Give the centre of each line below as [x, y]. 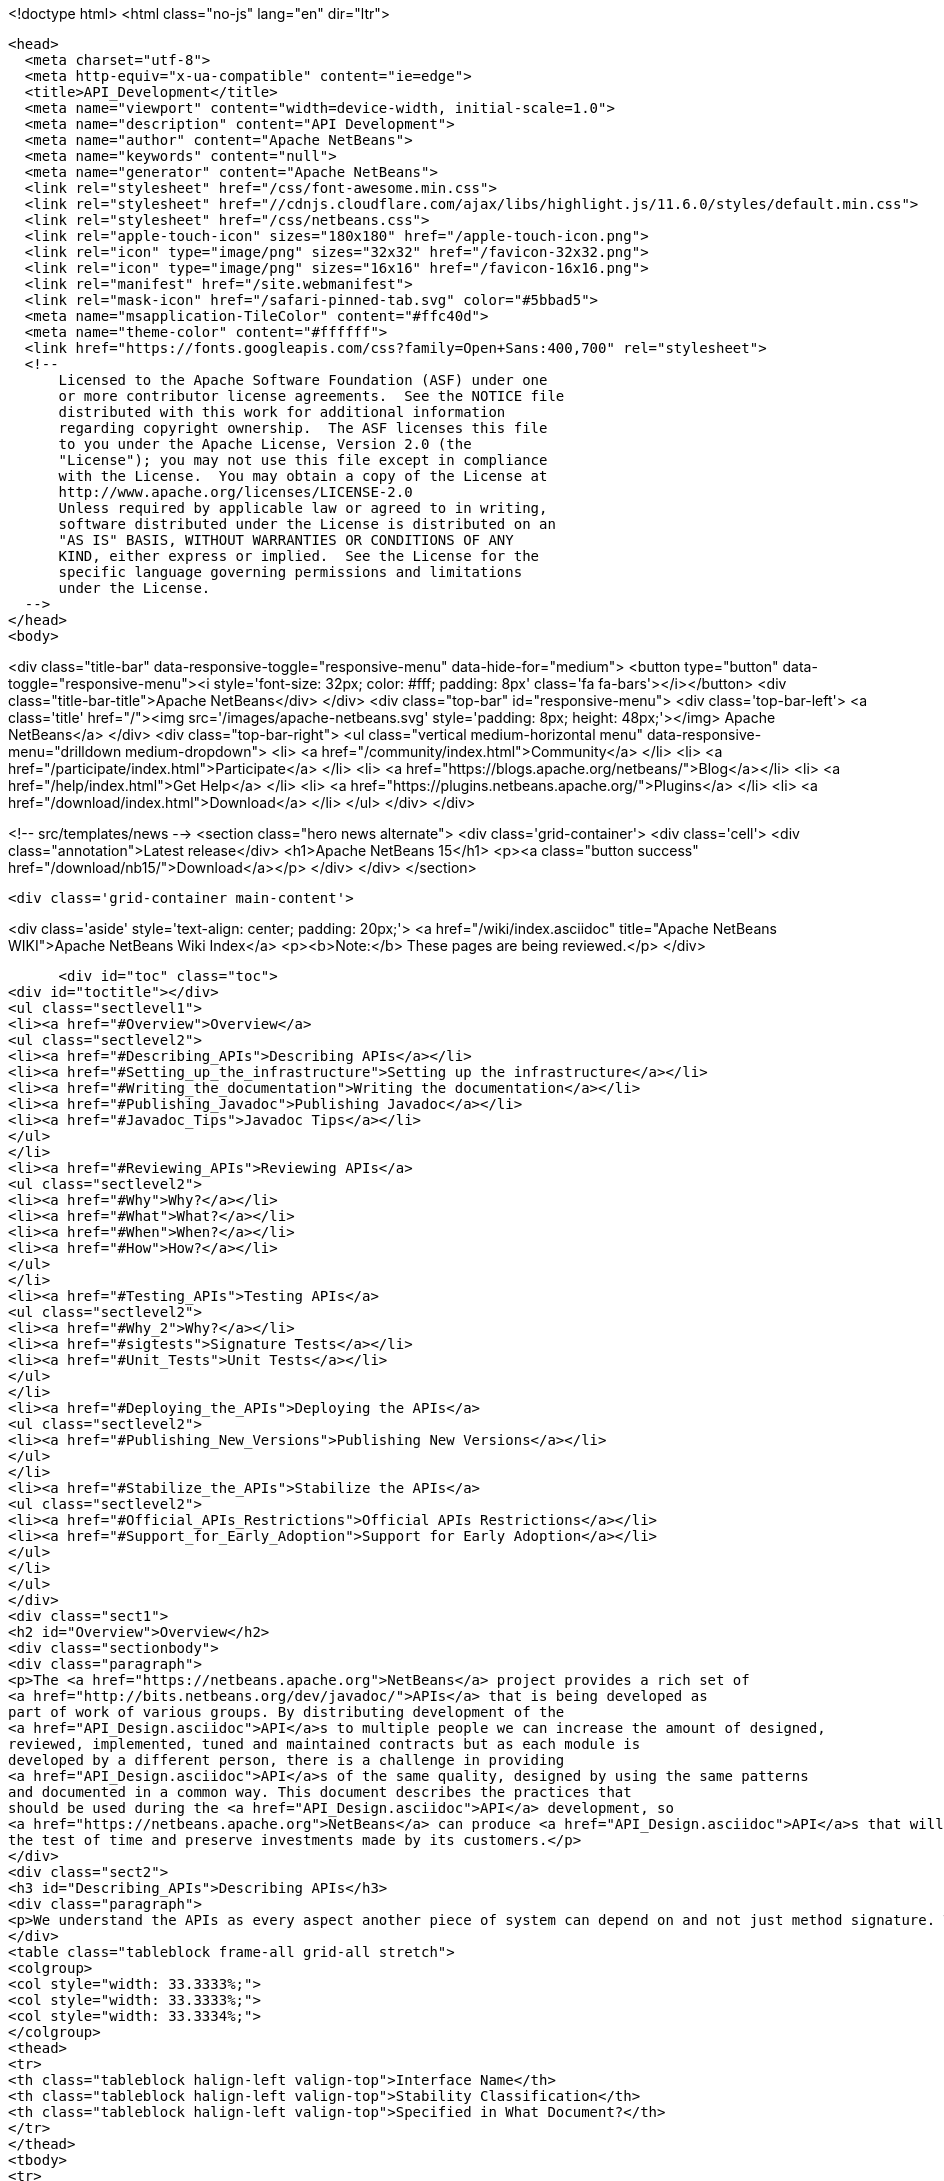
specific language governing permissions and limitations [290, 572]
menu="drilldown [65, 751]
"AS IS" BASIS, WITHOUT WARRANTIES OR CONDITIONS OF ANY [286, 540]
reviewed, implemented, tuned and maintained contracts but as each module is [324, 1744]
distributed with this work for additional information [282, 412]
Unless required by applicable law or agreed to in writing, [303, 508]
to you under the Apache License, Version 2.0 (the [265, 444]
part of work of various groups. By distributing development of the [286, 1712]
